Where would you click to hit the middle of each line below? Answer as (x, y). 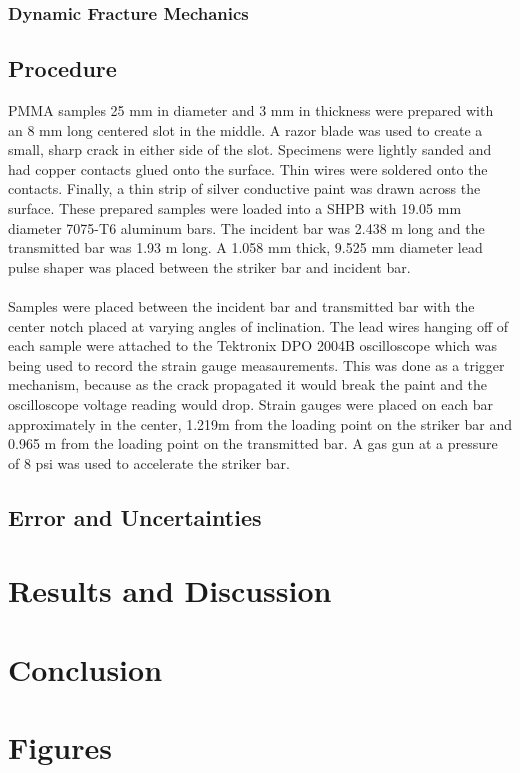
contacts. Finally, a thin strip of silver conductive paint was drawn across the (244, 188)
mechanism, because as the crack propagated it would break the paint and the (248, 384)
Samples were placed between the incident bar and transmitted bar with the (241, 305)
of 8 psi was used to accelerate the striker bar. (149, 462)
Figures (60, 747)
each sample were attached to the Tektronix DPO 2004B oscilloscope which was (252, 345)
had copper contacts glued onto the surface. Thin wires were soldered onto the (248, 168)
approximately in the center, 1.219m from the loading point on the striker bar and (260, 423)
